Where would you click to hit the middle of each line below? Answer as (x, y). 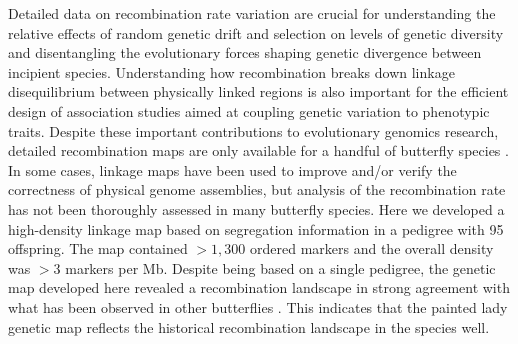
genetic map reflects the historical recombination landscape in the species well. (249, 326)
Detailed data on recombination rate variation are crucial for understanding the (252, 13)
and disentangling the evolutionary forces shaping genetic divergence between (245, 52)
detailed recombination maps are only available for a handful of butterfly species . (258, 150)
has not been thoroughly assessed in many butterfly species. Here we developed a (256, 208)
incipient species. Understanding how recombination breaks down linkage (231, 71)
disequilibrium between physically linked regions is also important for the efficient (258, 91)
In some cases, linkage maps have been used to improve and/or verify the (232, 169)
